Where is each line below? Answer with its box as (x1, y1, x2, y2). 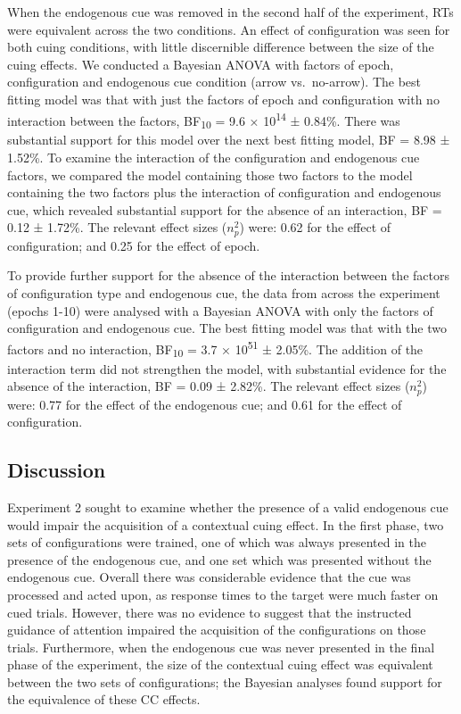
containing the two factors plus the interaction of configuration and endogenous (7, 183, 441, 202)
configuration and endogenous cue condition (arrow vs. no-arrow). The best (7, 72, 422, 91)
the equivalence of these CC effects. (7, 690, 201, 709)
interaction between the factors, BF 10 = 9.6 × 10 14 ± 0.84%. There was (7, 108, 400, 132)
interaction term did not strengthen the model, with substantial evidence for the (7, 359, 447, 378)
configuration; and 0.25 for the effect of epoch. (7, 236, 260, 254)
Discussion (7, 456, 106, 484)
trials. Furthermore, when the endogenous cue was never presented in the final (7, 637, 435, 656)
